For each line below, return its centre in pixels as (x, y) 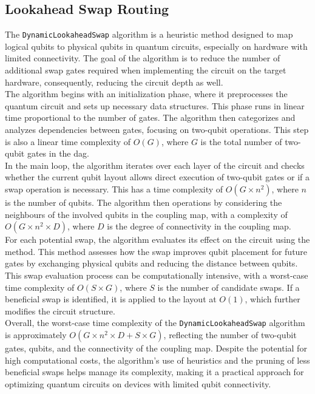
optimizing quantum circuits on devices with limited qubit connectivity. (138, 383)
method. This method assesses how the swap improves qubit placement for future (156, 251)
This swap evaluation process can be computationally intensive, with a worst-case (157, 275)
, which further (273, 299)
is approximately (36, 334)
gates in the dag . (58, 153)
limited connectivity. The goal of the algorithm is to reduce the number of (143, 58)
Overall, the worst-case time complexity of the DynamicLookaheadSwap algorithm (155, 323)
